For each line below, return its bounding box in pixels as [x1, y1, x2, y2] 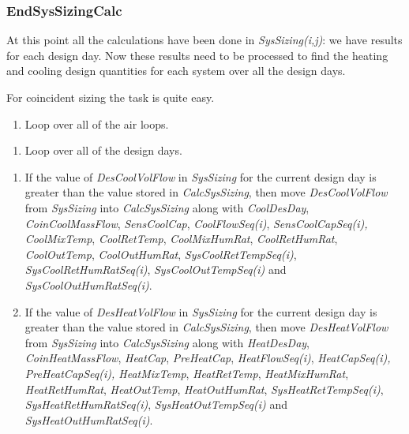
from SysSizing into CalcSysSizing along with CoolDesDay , [24, 199, 310, 215]
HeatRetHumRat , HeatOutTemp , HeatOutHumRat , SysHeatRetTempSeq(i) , [24, 380, 384, 397]
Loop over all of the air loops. [24, 115, 169, 132]
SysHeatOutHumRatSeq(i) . [24, 411, 153, 428]
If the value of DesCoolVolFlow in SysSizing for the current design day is [24, 168, 377, 185]
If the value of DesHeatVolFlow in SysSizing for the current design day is [24, 303, 377, 320]
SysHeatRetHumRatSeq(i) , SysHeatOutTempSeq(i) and [24, 396, 287, 413]
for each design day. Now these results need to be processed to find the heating [6, 47, 388, 63]
